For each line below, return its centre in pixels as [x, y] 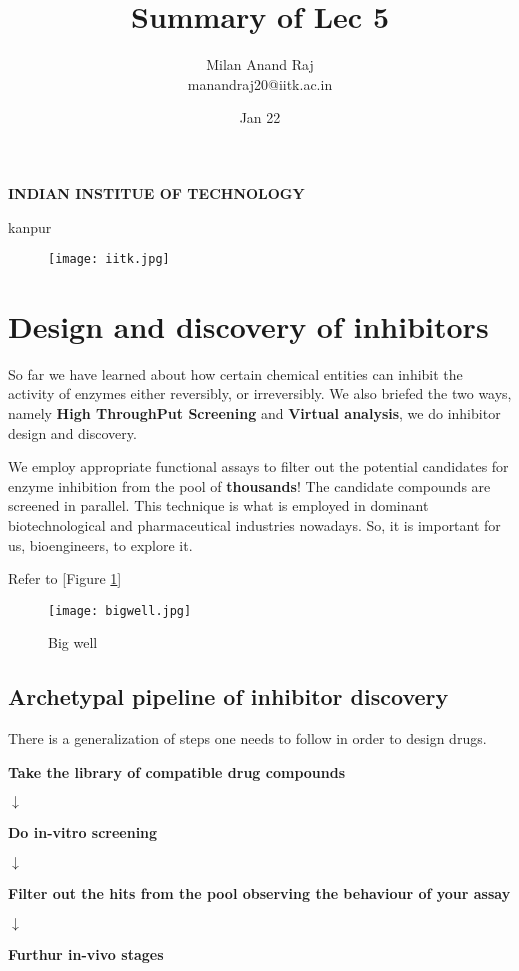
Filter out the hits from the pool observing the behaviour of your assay [259, 893]
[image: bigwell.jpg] [120, 610]
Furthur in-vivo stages [86, 953]
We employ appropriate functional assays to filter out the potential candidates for [258, 466]
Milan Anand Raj [260, 64]
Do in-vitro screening [83, 832]
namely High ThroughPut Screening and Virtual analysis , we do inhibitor [254, 413]
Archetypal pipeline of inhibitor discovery [228, 696]
